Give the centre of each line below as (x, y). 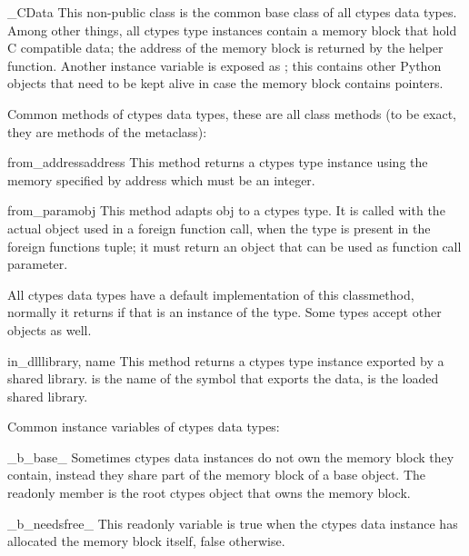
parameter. (38, 264)
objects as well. (50, 329)
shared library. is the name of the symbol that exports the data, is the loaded (223, 378)
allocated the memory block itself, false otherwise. (146, 541)
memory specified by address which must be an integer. (161, 179)
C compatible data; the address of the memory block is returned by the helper (225, 48)
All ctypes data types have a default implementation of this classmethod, (211, 294)
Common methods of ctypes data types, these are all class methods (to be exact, (232, 113)
